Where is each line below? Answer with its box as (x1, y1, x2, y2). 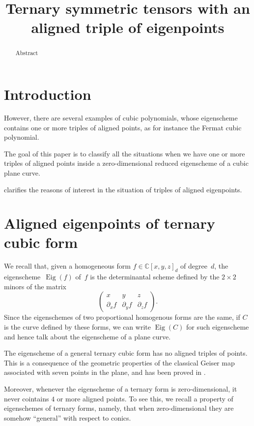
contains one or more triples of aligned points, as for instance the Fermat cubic (4, 122, 242, 132)
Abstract (15, 49, 38, 57)
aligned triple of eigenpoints (31, 17, 225, 37)
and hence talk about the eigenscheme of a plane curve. (4, 331, 171, 341)
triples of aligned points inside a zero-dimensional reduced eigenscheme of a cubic (4, 158, 249, 168)
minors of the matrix (4, 281, 66, 291)
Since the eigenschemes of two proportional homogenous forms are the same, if (4, 312, 240, 322)
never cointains (4, 393, 49, 403)
